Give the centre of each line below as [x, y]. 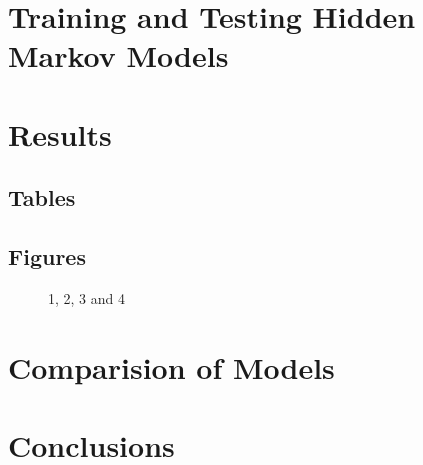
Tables [42, 197]
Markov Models [118, 55]
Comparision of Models [171, 366]
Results [60, 133]
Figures [47, 256]
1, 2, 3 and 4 [86, 297]
